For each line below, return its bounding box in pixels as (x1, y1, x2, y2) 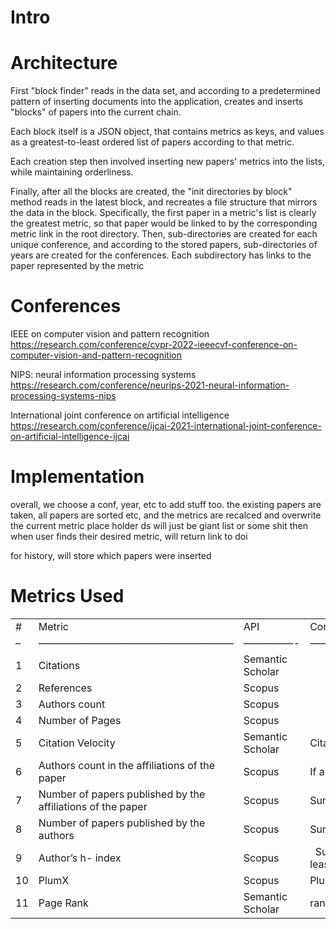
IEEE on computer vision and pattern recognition (10, 328, 210, 340)
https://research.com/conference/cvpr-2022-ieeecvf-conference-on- (10, 339, 298, 351)
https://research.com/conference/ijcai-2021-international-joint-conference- (10, 420, 322, 432)
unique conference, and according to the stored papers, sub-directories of (10, 239, 318, 251)
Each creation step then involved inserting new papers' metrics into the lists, (10, 156, 325, 168)
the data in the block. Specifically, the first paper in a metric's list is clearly (10, 207, 317, 219)
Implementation (10, 466, 145, 488)
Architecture (10, 52, 118, 75)
